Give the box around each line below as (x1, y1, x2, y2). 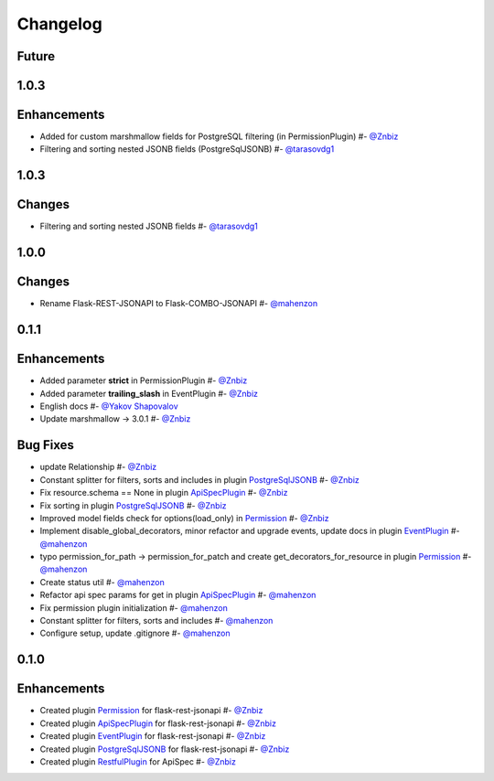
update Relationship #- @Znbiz (39, 462, 157, 473)
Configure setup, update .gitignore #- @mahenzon (39, 627, 231, 639)
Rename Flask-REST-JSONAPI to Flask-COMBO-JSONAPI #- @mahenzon (39, 298, 318, 309)
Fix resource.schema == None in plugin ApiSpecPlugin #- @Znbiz (39, 487, 288, 498)
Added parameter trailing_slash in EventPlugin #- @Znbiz (39, 388, 259, 399)
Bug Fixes (16, 437, 75, 453)
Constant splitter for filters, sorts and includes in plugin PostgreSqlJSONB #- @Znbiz (39, 474, 360, 485)
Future (16, 48, 56, 64)
